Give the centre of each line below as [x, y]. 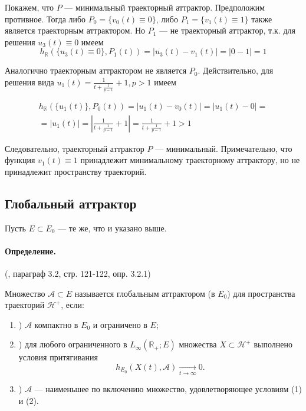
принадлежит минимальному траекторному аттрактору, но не [190, 160]
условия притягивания [58, 357]
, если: [73, 305]
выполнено [273, 344]
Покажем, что [29, 7]
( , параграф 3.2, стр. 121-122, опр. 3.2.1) [78, 273]
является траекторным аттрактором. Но [75, 30]
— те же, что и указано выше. [112, 228]
